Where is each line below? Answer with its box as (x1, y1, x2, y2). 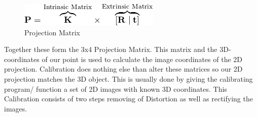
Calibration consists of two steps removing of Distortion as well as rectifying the (4, 93, 253, 104)
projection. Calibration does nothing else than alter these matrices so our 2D (4, 64, 243, 74)
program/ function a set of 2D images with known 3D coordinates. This (4, 83, 227, 94)
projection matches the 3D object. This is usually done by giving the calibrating (4, 73, 253, 84)
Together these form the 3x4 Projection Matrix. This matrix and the (4, 44, 217, 54)
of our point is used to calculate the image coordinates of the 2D (42, 53, 242, 64)
